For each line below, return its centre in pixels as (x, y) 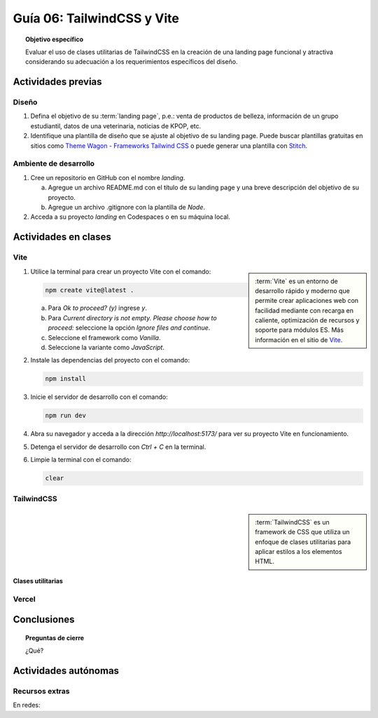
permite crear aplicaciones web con (307, 301)
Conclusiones (44, 619)
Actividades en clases (62, 237)
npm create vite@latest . (90, 290)
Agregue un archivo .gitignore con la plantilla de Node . (127, 207)
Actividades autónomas (66, 671)
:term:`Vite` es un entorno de (297, 281)
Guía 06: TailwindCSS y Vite (96, 18)
